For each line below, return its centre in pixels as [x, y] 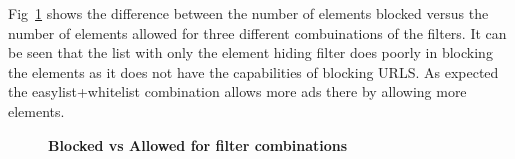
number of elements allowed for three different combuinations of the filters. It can [257, 32]
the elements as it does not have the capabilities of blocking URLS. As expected [253, 71]
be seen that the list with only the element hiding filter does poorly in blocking [250, 52]
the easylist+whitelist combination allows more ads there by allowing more [237, 91]
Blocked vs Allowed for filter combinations [198, 144]
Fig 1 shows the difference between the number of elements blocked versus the [248, 13]
